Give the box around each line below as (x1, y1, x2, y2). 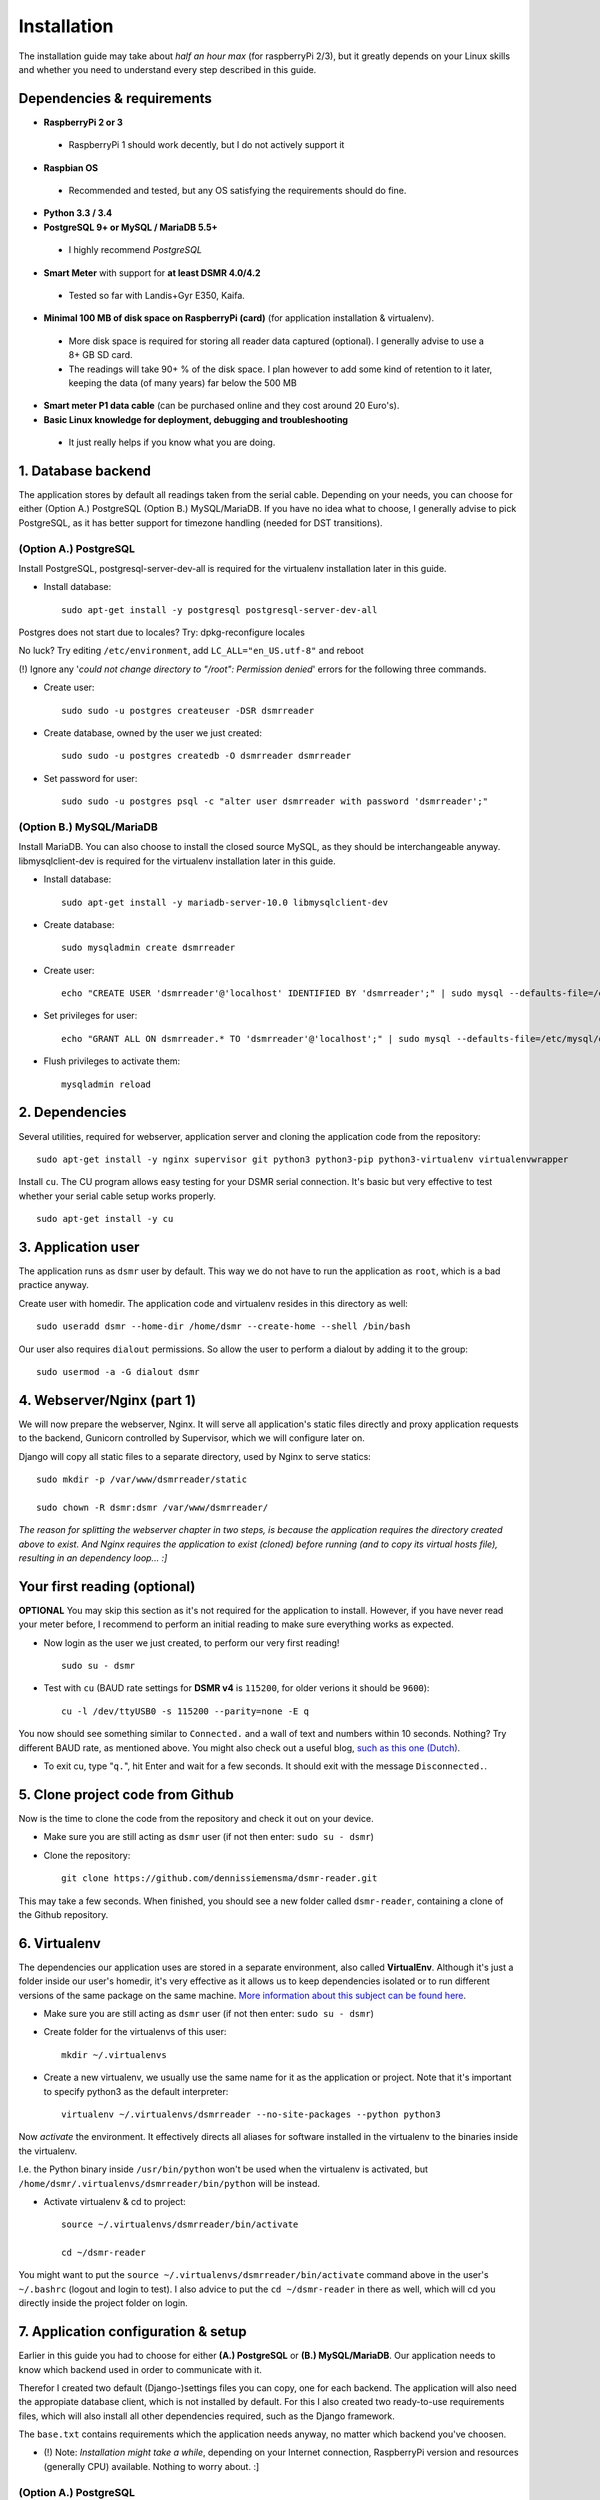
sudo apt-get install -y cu (36, 1213, 174, 1225)
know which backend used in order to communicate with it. (18, 2363, 262, 2375)
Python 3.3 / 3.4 (43, 207, 113, 219)
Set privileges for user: (43, 1010, 138, 1022)
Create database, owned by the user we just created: (43, 727, 262, 739)
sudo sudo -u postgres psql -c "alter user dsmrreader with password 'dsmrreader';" (61, 796, 489, 807)
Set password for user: (43, 772, 138, 784)
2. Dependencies (18, 1104, 127, 1121)
